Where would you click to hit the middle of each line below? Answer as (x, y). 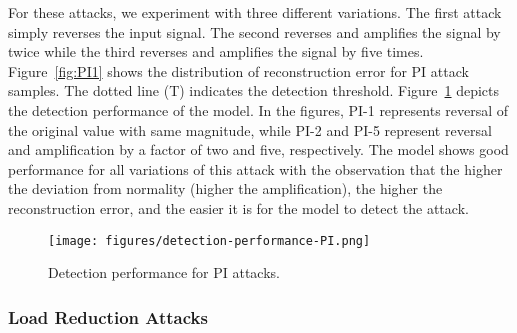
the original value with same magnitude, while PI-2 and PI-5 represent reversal (250, 129)
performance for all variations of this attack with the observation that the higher (255, 168)
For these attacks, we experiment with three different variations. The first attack (255, 12)
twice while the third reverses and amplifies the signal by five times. (216, 51)
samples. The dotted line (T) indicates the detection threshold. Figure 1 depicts (254, 90)
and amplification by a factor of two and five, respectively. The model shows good (258, 149)
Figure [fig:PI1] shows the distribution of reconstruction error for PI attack (238, 70)
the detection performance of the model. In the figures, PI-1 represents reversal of (258, 109)
